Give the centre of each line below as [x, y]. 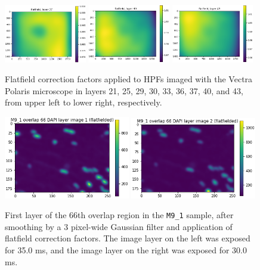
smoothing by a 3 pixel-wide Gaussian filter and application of [119, 226]
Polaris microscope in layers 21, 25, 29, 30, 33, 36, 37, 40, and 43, [124, 90]
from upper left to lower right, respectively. [83, 102]
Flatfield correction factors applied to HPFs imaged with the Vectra [129, 79]
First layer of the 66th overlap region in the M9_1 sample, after [119, 215]
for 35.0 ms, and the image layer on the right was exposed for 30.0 [126, 249]
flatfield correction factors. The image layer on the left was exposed [128, 238]
